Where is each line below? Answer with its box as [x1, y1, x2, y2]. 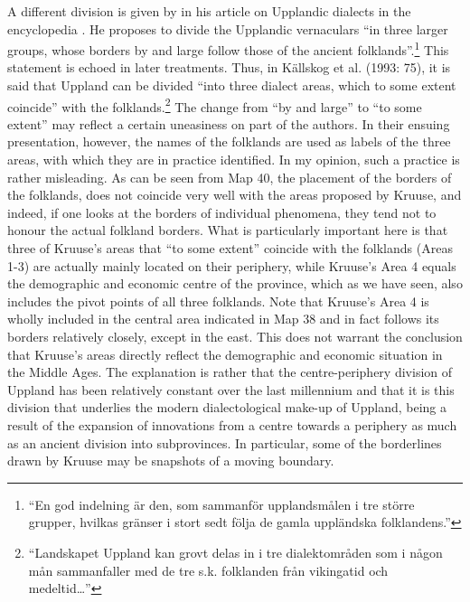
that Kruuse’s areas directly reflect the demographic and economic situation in [7, 344, 443, 363]
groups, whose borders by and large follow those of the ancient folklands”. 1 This [7, 38, 449, 59]
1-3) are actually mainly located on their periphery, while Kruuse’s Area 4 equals [7, 256, 456, 275]
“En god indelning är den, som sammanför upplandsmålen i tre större [28, 494, 415, 513]
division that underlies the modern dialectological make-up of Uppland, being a [7, 398, 447, 417]
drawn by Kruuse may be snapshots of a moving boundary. [7, 451, 334, 470]
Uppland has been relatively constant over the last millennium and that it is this [7, 380, 455, 399]
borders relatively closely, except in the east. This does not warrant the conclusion [7, 327, 463, 345]
